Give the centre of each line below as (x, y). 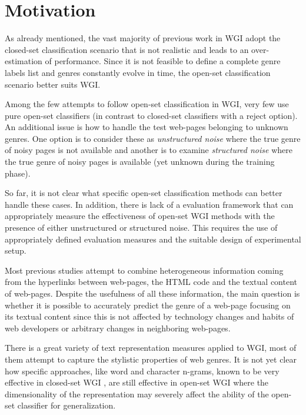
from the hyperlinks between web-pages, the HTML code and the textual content (151, 282)
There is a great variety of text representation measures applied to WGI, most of (151, 348)
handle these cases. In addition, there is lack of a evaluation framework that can (149, 204)
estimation (24, 61)
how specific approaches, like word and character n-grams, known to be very (142, 371)
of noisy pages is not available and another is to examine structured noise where (149, 150)
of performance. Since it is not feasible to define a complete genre (163, 61)
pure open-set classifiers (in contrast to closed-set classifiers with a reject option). (151, 115)
